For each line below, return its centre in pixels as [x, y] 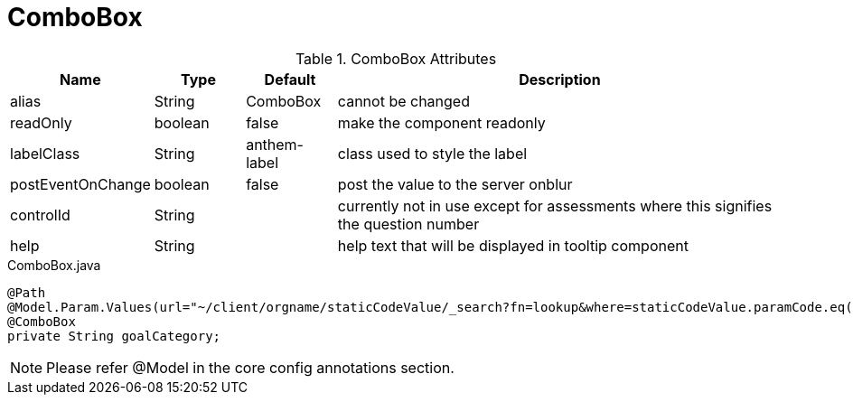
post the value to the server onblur [455, 184]
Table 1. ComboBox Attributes [396, 58]
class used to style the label [432, 153]
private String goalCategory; [114, 336]
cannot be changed [403, 101]
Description [560, 79]
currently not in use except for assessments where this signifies [555, 206]
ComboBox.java [54, 265]
